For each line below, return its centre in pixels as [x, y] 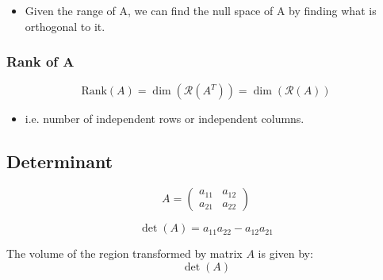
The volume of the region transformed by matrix [124, 253]
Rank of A [40, 61]
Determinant [60, 161]
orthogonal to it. [65, 26]
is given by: [285, 253]
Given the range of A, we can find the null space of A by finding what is [201, 10]
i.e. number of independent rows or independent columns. [165, 119]
